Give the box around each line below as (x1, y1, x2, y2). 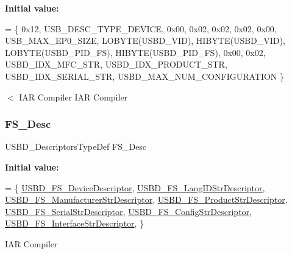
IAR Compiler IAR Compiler (19, 90, 128, 103)
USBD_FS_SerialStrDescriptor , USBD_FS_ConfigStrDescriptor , (5, 205, 252, 217)
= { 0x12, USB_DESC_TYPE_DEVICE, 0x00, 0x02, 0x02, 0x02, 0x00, (5, 22, 277, 35)
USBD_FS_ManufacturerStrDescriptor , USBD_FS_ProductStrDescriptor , (5, 193, 288, 206)
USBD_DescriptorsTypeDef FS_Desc (5, 140, 147, 153)
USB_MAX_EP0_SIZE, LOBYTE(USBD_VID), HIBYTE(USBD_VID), (5, 34, 285, 47)
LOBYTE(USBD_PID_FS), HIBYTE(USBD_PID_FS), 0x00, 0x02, (5, 46, 266, 58)
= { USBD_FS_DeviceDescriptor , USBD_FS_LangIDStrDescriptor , (5, 181, 265, 194)
